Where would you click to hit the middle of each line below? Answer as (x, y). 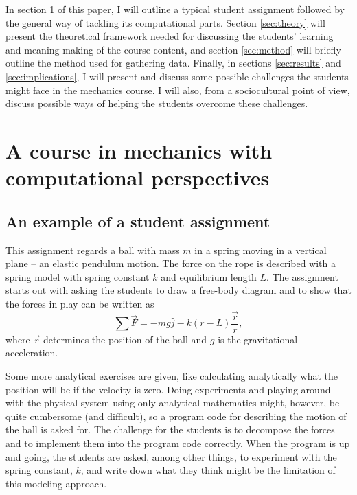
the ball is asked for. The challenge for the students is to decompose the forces (170, 429)
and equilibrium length (209, 276)
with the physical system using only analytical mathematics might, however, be (173, 403)
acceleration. (32, 353)
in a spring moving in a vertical (261, 250)
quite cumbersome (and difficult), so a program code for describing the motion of (176, 416)
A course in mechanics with (139, 150)
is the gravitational (258, 339)
